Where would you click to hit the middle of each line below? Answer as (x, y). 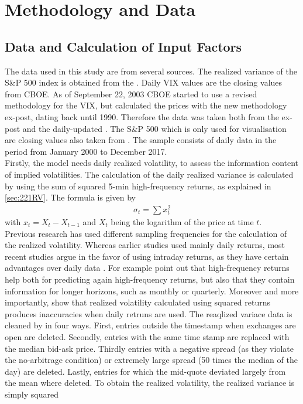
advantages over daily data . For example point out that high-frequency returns (147, 268)
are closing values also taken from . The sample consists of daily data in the (141, 140)
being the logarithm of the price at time (182, 221)
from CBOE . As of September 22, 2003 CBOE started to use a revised (131, 94)
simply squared (32, 394)
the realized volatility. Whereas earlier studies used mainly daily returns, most (145, 245)
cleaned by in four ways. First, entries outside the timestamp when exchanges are (150, 325)
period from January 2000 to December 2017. (86, 151)
